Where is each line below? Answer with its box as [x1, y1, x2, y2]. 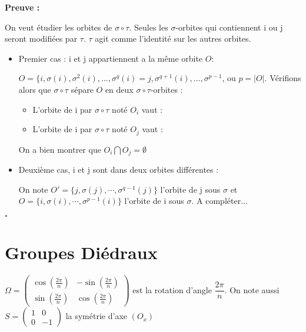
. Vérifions [264, 72, 301, 84]
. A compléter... [191, 194, 248, 207]
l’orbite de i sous [124, 194, 184, 207]
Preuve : [5, 1, 40, 13]
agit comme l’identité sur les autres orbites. [95, 32, 251, 45]
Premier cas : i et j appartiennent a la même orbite [18, 52, 203, 64]
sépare [71, 83, 94, 95]
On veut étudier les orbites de [5, 21, 112, 33]
